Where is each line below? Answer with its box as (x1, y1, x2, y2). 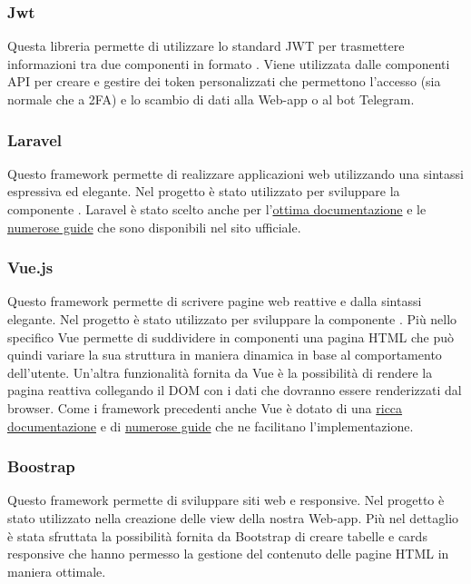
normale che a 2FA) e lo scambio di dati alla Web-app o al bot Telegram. (7, 90, 415, 108)
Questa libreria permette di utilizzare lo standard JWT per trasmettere (7, 36, 405, 55)
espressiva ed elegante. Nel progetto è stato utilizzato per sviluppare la (7, 182, 400, 201)
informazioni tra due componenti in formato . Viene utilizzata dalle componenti (7, 54, 450, 73)
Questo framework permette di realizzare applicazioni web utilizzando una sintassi (7, 163, 464, 183)
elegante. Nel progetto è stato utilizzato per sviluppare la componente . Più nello (7, 310, 457, 328)
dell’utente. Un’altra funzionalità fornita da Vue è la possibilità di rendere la (7, 362, 433, 381)
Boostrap (7, 455, 75, 478)
